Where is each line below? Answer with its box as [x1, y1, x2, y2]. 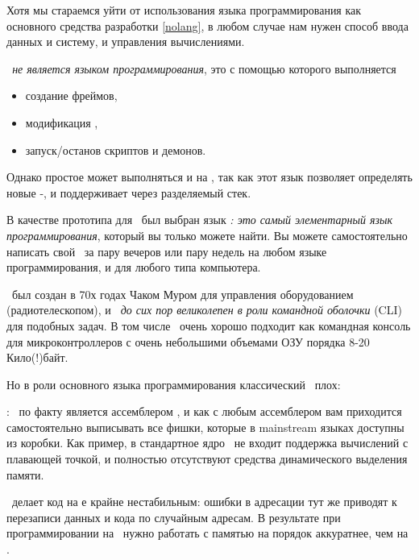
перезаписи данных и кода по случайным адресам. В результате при [6, 508, 341, 525]
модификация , [25, 114, 98, 131]
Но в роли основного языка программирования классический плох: [6, 375, 341, 392]
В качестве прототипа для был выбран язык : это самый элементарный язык [6, 211, 393, 228]
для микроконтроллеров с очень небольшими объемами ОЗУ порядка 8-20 [6, 333, 370, 350]
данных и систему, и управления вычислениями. [6, 33, 245, 50]
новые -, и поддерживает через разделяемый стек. [6, 184, 251, 201]
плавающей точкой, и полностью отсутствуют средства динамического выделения [6, 450, 408, 467]
